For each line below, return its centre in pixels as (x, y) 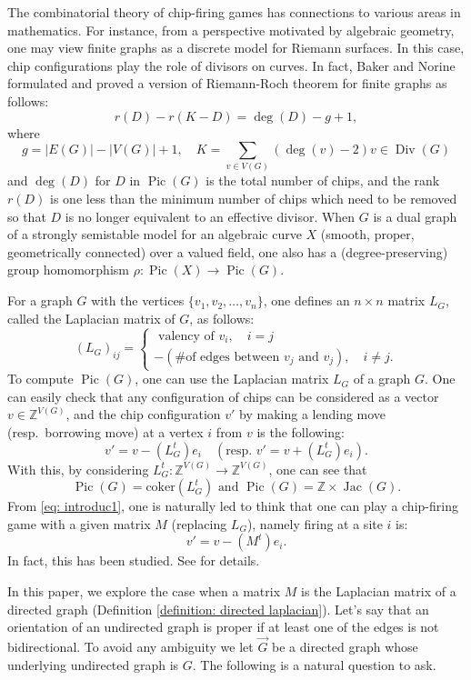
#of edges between (227, 357)
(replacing (199, 523)
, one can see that (318, 469)
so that (27, 216)
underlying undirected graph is (93, 664)
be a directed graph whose (345, 647)
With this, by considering (78, 469)
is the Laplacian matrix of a (379, 591)
